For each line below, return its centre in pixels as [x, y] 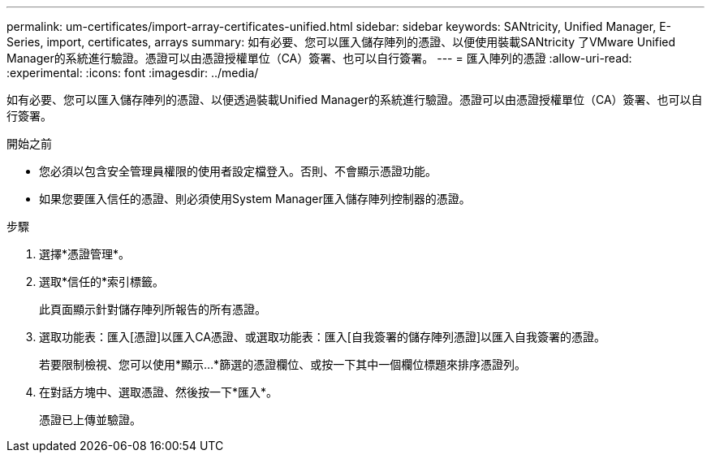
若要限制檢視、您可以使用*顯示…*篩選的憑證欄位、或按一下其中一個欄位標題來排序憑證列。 [283, 364]
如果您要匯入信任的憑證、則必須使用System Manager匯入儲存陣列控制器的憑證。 [255, 199]
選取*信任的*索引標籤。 [102, 281]
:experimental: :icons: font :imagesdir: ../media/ [133, 73]
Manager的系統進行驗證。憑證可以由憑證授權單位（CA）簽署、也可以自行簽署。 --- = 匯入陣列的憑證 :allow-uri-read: [319, 58]
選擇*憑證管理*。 [85, 254]
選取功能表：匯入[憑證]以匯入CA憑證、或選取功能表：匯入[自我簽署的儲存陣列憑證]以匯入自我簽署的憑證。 [323, 337]
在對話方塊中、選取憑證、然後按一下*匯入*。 [159, 392]
